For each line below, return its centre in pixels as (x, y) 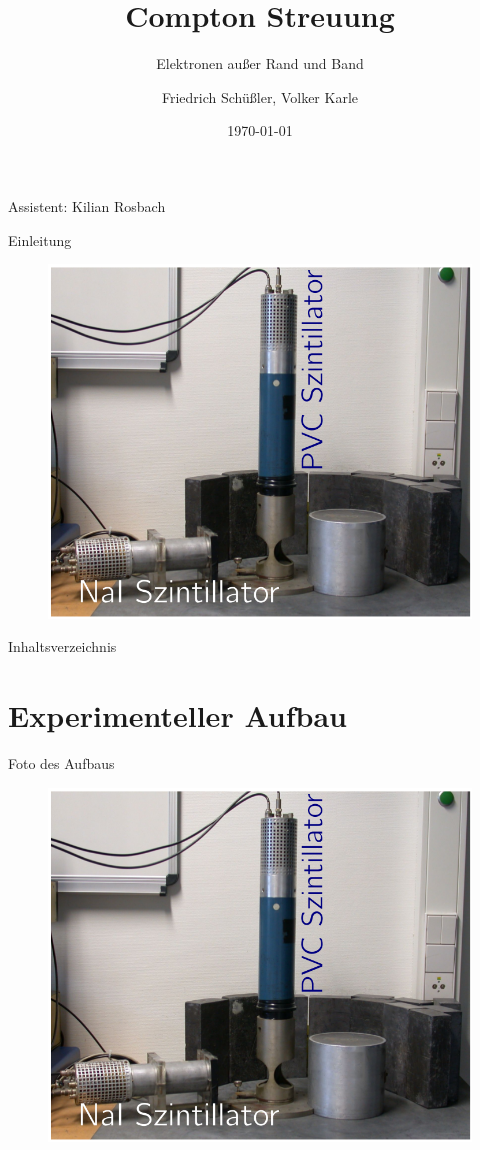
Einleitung (40, 239)
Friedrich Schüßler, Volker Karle (260, 96)
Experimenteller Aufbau (177, 715)
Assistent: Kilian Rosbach (87, 205)
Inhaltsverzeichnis (62, 646)
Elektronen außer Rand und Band (260, 63)
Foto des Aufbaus (61, 763)
